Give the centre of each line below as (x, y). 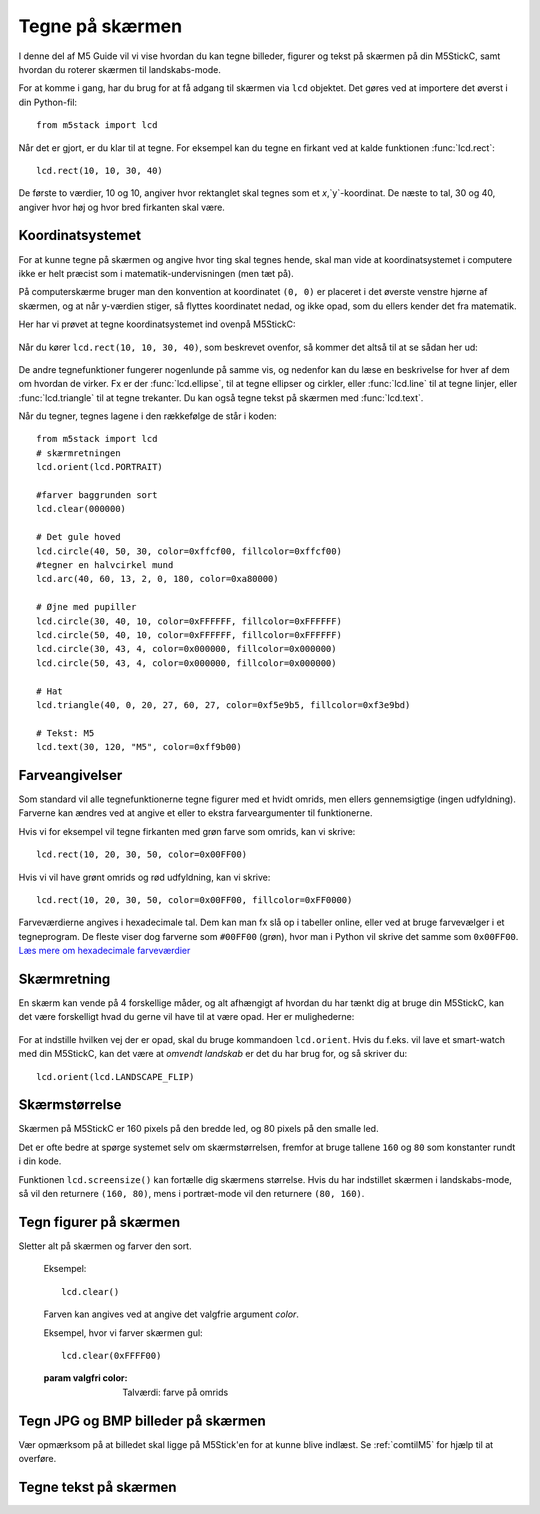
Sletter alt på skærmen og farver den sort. (105, 1246)
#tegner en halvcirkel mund (105, 565)
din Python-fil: (48, 102)
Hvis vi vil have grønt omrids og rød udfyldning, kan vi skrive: (144, 877)
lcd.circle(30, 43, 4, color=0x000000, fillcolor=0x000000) (186, 649)
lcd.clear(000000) (81, 509)
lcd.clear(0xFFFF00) (111, 1355)
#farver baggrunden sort (97, 495)
